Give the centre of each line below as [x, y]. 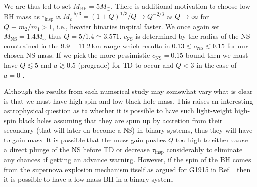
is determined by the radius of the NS [193, 36]
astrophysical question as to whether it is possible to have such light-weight [118, 111]
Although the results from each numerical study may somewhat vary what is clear [128, 91]
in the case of [216, 65]
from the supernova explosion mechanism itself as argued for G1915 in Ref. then [127, 169]
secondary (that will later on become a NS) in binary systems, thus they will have [128, 130]
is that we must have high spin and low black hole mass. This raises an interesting [128, 101]
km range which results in [131, 45]
